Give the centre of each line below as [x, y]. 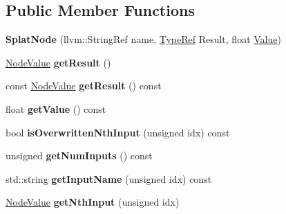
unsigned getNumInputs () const [79, 155]
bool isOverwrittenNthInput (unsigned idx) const [118, 132]
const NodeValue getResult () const [84, 86]
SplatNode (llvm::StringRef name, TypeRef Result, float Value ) [143, 39]
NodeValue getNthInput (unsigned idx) [93, 202]
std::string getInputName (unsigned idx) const [109, 178]
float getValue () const [56, 108]
